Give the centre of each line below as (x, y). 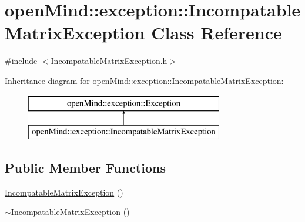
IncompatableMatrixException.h (109, 61)
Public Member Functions (85, 168)
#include (21, 61)
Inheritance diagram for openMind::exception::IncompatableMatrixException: (144, 80)
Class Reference (217, 33)
